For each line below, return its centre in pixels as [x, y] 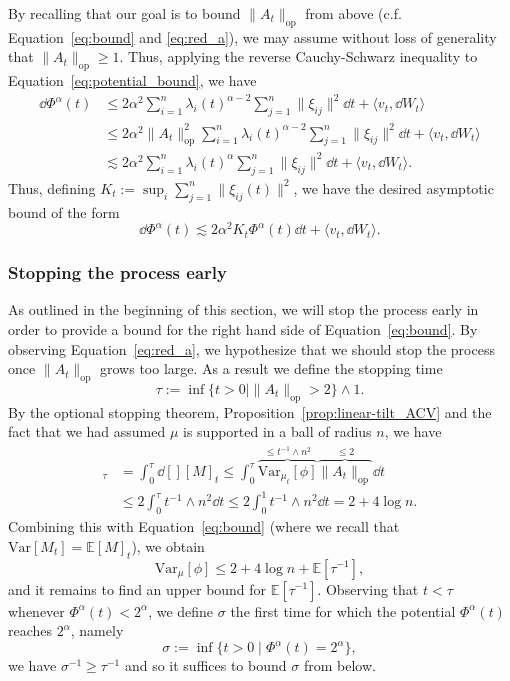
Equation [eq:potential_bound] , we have [132, 80]
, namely [97, 630]
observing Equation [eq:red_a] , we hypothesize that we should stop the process [251, 348]
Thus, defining [52, 187]
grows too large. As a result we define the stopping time [271, 368]
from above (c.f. [353, 13]
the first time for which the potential [343, 610]
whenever [36, 610]
